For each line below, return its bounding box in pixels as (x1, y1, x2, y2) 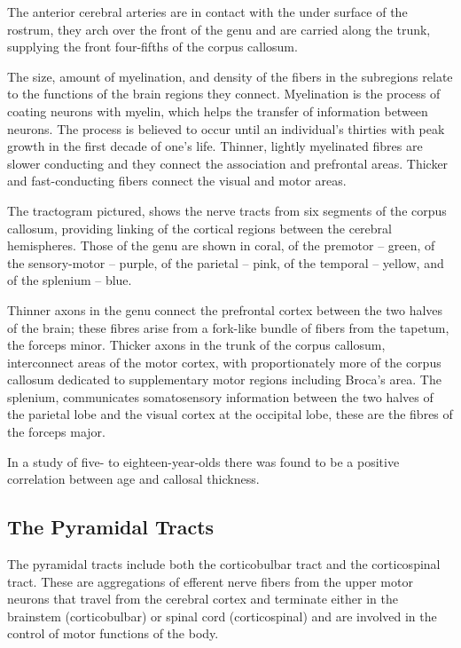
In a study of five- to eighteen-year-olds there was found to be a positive (7, 452, 400, 470)
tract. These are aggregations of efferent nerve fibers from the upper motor (7, 572, 413, 590)
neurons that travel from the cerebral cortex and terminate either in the (7, 589, 398, 608)
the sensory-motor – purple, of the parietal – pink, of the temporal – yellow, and (7, 253, 444, 272)
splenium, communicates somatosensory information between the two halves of (7, 387, 434, 406)
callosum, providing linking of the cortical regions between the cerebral (7, 218, 392, 237)
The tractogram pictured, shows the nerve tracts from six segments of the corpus (7, 201, 447, 219)
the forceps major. (7, 423, 105, 441)
